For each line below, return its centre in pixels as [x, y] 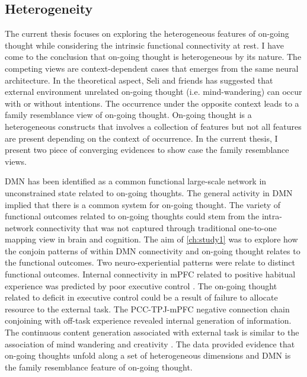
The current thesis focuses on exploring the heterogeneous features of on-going [147, 33]
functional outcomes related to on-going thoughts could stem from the [132, 216]
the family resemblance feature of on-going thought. [99, 367]
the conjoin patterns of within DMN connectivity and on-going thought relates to [153, 250]
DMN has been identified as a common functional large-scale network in [136, 181]
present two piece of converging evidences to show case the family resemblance [147, 150]
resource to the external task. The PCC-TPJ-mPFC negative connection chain [147, 309]
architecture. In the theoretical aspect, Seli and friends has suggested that [139, 80]
